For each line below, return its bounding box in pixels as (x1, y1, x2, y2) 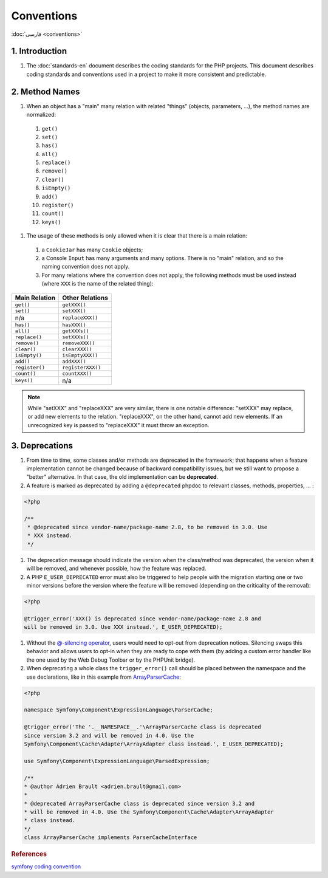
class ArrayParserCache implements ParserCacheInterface (24, 834, 197, 841)
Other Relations (61, 293, 109, 302)
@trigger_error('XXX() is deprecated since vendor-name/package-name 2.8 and (24, 615, 261, 622)
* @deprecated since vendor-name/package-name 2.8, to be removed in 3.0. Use (27, 523, 268, 530)
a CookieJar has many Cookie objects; (41, 246, 143, 253)
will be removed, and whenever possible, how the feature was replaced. (26, 565, 207, 572)
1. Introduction (11, 46, 67, 57)
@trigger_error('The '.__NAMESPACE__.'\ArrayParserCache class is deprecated (24, 724, 261, 730)
